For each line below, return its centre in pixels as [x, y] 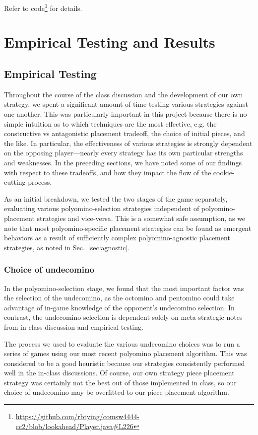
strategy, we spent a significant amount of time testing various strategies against [126, 104]
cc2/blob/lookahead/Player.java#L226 [74, 426]
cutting [15, 182]
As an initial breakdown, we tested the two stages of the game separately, [116, 198]
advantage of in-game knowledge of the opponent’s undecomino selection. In [119, 307]
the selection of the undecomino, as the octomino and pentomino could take [119, 298]
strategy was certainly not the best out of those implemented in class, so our [120, 382]
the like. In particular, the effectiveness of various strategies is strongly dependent [128, 143]
